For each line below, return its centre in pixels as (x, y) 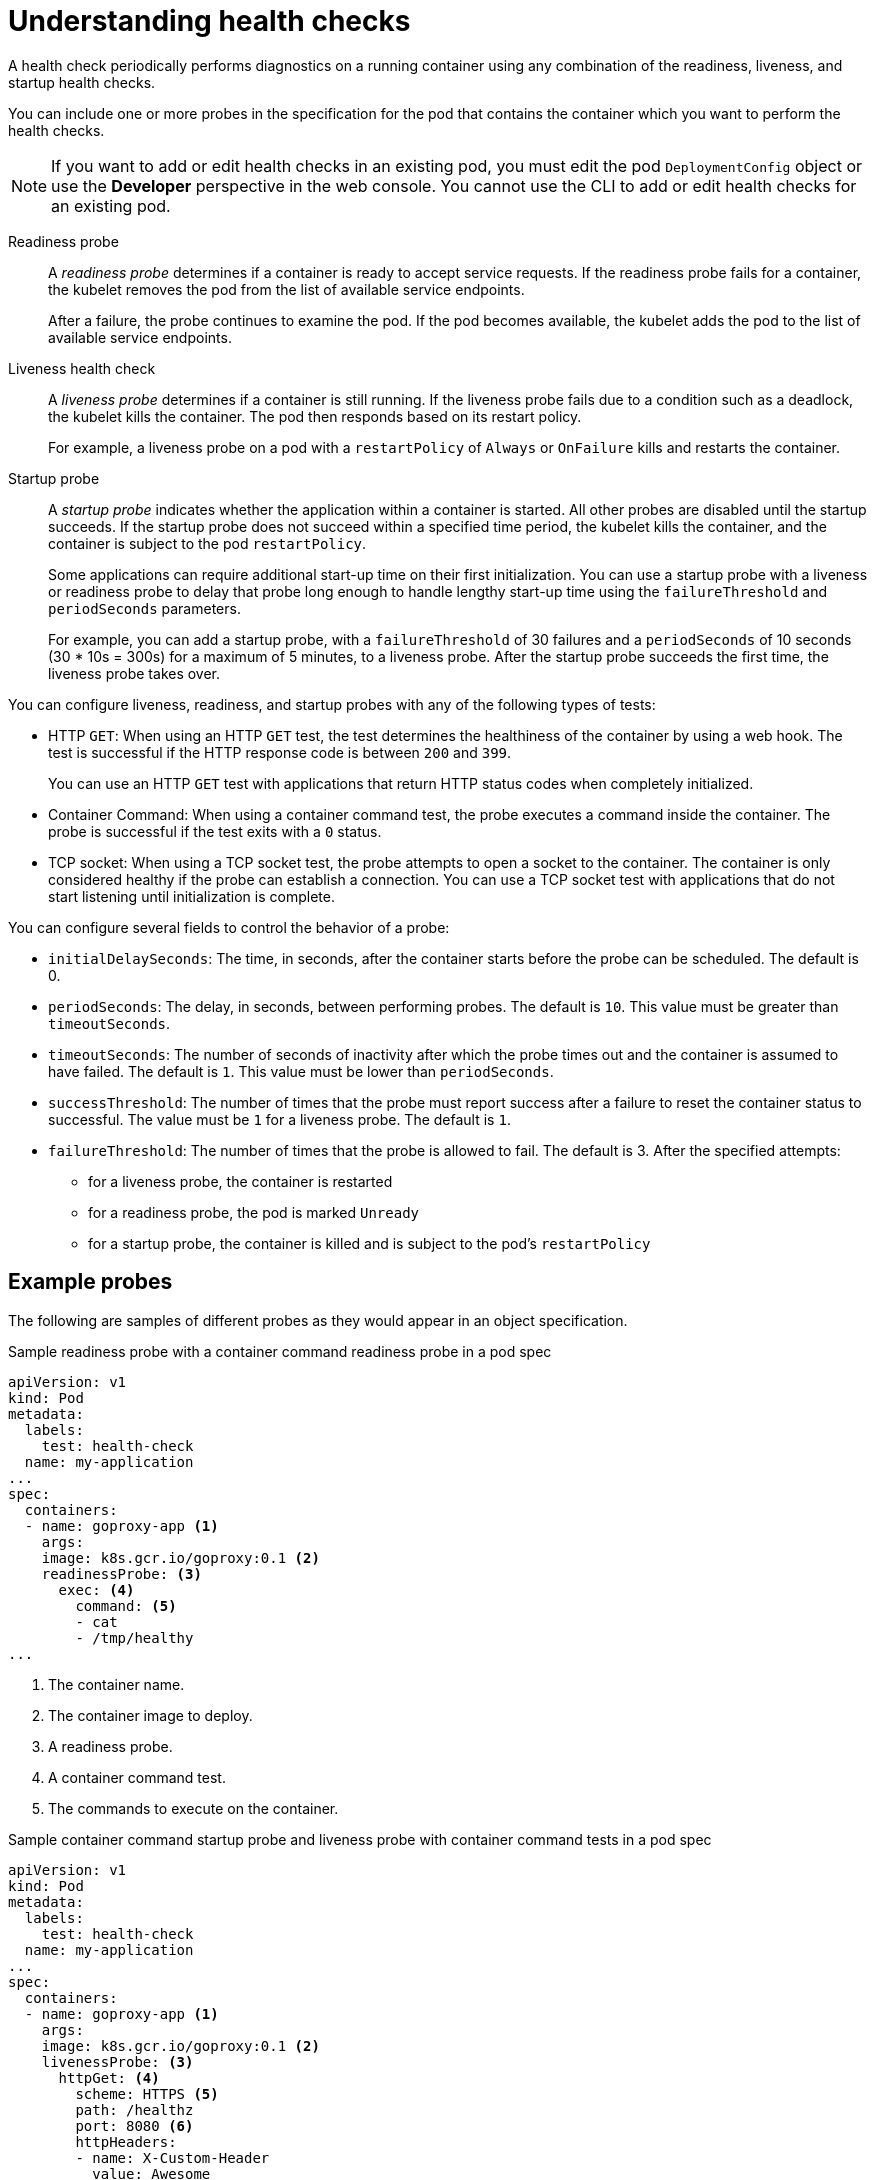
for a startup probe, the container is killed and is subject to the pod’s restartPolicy (369, 1243)
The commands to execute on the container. (193, 1808)
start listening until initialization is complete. (191, 896)
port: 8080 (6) (134, 2125)
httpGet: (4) (109, 2077)
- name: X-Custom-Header (172, 2157)
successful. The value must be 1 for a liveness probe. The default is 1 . (279, 1119)
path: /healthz (134, 2109)
